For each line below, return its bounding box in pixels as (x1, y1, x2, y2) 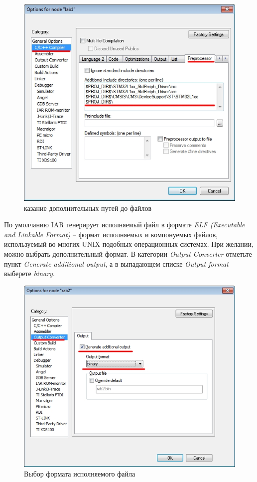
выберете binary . (4, 268, 55, 279)
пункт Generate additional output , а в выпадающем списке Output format (4, 258, 229, 269)
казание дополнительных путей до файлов (24, 202, 152, 213)
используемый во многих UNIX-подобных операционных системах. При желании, (4, 239, 254, 249)
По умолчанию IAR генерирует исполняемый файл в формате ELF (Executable (4, 219, 245, 230)
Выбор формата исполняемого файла (24, 469, 135, 479)
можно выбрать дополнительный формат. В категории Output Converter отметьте (4, 248, 252, 259)
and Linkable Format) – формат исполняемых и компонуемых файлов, (4, 229, 218, 239)
